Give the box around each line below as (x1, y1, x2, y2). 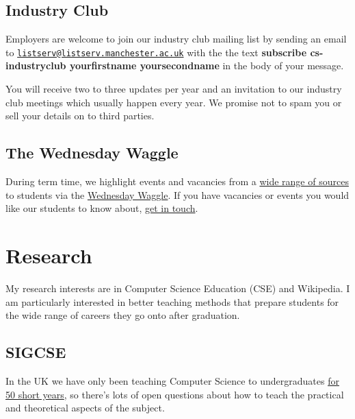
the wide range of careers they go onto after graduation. (5, 308, 240, 322)
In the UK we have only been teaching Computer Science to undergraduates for (5, 373, 339, 387)
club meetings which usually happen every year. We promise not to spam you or (5, 95, 342, 109)
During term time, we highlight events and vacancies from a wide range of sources (5, 174, 349, 189)
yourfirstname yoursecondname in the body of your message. (69, 58, 344, 73)
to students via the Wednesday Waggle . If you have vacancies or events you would (5, 187, 350, 202)
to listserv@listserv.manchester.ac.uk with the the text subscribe (5, 45, 307, 59)
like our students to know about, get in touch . (5, 201, 198, 215)
